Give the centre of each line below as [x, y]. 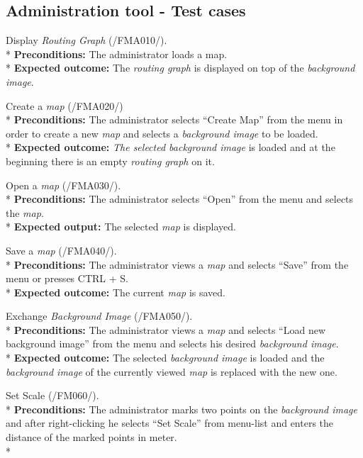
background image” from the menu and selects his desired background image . [172, 343]
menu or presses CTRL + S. [67, 278]
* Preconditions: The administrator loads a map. [117, 54]
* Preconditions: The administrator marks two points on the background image [181, 409]
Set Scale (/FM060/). [52, 395]
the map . [25, 212]
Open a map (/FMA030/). [63, 185]
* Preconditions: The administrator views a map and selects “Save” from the [177, 264]
